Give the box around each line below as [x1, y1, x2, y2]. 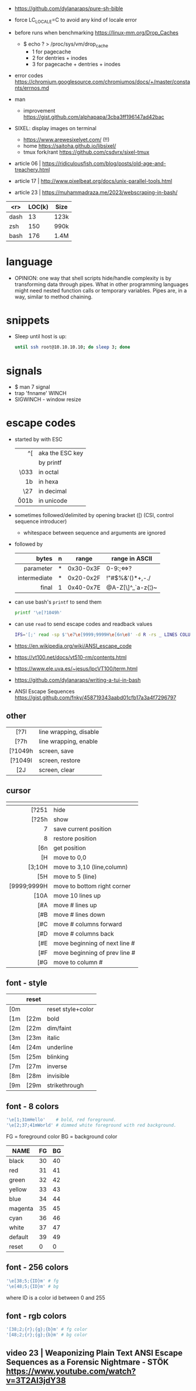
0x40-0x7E [67, 583, 101, 591]
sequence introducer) [14, 518, 67, 525]
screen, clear [39, 766, 75, 774]
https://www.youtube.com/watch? [6, 1366, 136, 1376]
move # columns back [53, 929, 114, 937]
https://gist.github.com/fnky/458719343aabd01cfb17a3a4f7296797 [14, 694, 177, 701]
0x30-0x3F [67, 564, 101, 573]
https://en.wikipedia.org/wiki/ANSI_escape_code [14, 642, 132, 649]
